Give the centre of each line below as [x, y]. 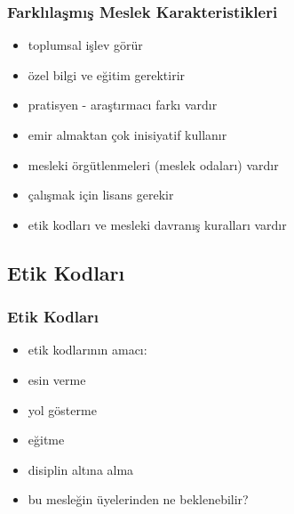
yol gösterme [62, 409]
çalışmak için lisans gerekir [101, 195]
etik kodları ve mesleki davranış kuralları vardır [157, 224]
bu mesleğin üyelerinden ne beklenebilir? [138, 499]
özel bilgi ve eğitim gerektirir [107, 74]
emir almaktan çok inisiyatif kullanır [127, 135]
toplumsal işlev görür [85, 45]
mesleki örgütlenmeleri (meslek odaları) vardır [153, 164]
